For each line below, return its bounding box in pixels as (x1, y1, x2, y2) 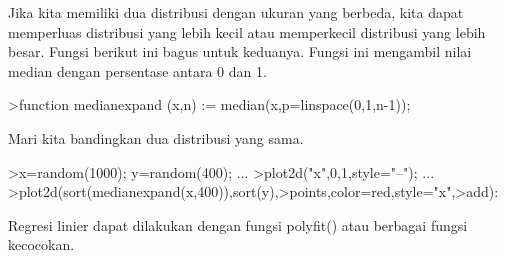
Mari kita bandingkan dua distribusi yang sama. (8, 127, 304, 148)
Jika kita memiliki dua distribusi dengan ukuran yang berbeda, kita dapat (8, 2, 464, 22)
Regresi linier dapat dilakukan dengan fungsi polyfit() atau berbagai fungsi (8, 214, 468, 235)
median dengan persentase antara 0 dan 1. (8, 60, 267, 81)
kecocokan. (8, 234, 75, 255)
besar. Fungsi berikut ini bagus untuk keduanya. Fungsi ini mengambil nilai (8, 41, 472, 62)
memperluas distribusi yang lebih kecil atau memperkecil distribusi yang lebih (8, 21, 486, 42)
